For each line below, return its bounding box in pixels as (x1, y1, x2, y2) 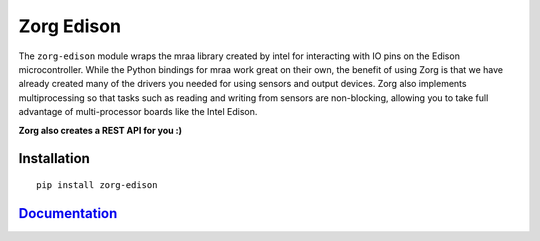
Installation (18, 150, 90, 167)
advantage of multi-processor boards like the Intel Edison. (18, 106, 258, 118)
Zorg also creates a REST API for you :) (18, 124, 183, 136)
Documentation (18, 205, 118, 222)
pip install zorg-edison (36, 179, 158, 190)
